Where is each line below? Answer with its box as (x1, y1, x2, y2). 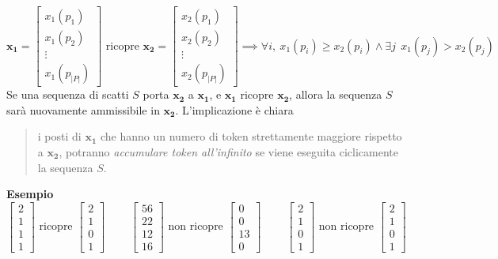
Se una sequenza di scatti (6, 86, 129, 103)
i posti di (37, 128, 82, 145)
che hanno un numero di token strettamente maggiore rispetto (100, 128, 402, 145)
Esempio (6, 186, 54, 202)
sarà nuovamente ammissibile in (6, 101, 160, 118)
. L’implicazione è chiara (175, 101, 294, 118)
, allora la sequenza (289, 86, 382, 103)
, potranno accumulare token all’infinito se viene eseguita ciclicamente (59, 143, 398, 160)
